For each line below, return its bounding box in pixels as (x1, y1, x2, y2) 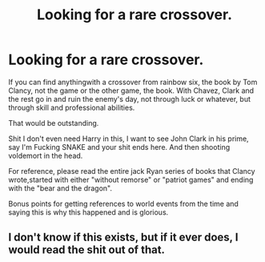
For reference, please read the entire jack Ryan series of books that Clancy (8, 166, 255, 175)
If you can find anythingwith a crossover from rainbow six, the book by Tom (8, 77, 258, 87)
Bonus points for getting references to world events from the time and (8, 199, 239, 208)
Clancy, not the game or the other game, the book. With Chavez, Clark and (8, 86, 255, 95)
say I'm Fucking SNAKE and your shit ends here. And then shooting (8, 142, 231, 151)
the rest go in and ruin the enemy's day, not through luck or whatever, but (8, 94, 251, 103)
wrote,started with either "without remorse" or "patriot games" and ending (8, 175, 254, 184)
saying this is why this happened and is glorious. (8, 207, 169, 217)
